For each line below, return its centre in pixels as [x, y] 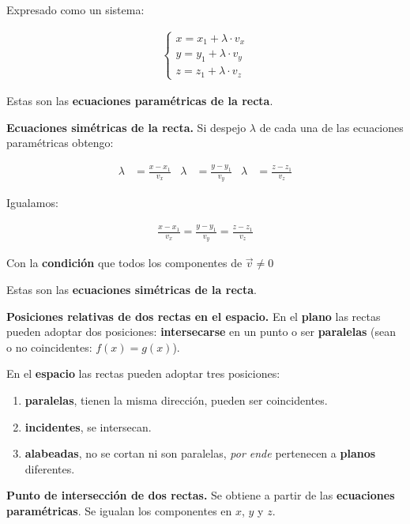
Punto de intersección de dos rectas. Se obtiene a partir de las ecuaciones [201, 495]
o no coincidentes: [49, 347]
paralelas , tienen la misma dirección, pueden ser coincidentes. [176, 400]
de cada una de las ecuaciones [331, 127]
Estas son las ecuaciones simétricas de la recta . [132, 289]
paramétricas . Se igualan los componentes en [119, 510]
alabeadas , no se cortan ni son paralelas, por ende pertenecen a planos [200, 453]
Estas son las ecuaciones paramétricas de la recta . [140, 100]
